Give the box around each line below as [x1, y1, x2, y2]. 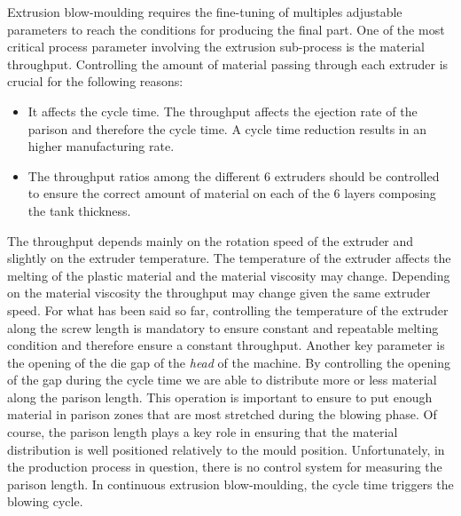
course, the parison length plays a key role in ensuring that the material [7, 423, 398, 441]
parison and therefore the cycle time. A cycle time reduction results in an [27, 119, 426, 138]
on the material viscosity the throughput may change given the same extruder [7, 283, 431, 302]
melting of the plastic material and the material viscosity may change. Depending [7, 266, 450, 284]
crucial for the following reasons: [7, 72, 184, 91]
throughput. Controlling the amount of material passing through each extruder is [7, 54, 449, 73]
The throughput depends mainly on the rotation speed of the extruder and [7, 231, 414, 250]
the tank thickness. [27, 201, 131, 219]
